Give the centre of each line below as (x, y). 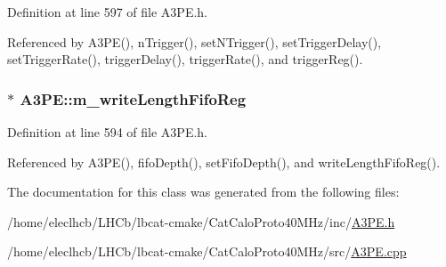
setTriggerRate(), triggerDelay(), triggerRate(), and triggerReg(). (185, 59)
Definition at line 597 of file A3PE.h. (108, 12)
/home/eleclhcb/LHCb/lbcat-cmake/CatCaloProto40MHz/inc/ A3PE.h (201, 221)
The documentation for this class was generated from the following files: (203, 192)
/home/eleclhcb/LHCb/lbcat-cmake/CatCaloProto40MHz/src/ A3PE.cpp (207, 251)
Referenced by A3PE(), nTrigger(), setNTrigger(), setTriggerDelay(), (195, 41)
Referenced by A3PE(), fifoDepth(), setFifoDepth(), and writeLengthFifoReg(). (224, 162)
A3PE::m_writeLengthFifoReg (133, 98)
